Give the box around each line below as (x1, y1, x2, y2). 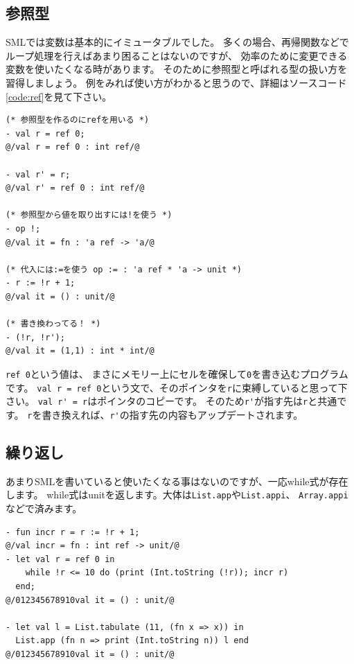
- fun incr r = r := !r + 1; (6, 527, 140, 537)
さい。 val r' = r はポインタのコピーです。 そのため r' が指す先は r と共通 (6, 394, 337, 408)
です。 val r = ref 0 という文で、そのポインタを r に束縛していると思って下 (6, 380, 348, 394)
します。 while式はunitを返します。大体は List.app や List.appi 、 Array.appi (6, 487, 348, 502)
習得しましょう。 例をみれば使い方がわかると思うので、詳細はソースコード (6, 75, 347, 89)
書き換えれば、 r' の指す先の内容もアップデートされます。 (42, 407, 303, 421)
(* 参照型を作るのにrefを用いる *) (6, 115, 150, 125)
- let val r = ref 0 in (6, 554, 115, 564)
